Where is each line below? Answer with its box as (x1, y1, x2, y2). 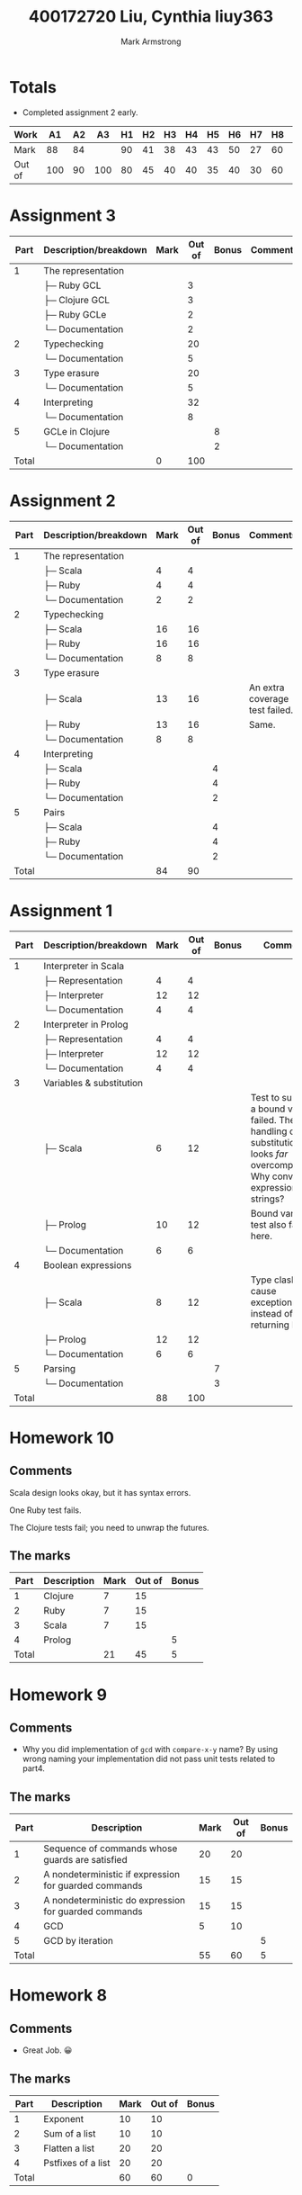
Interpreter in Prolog (43, 1018, 129, 1030)
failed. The (250, 1113, 296, 1126)
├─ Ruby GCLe (43, 308, 107, 320)
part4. (22, 1763, 45, 1774)
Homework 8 (9, 1985, 108, 2006)
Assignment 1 (9, 900, 113, 921)
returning (250, 1318, 290, 1331)
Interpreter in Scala (43, 959, 124, 972)
